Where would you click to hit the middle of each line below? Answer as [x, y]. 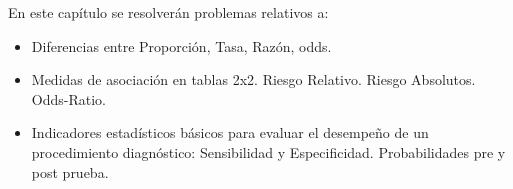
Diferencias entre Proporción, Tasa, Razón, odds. [181, 45]
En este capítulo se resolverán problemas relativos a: [168, 12]
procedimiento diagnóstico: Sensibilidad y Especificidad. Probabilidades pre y [268, 151]
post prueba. [70, 171]
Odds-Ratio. [68, 98]
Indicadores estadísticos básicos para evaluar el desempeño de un [230, 132]
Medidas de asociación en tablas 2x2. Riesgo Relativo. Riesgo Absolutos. [253, 79]
